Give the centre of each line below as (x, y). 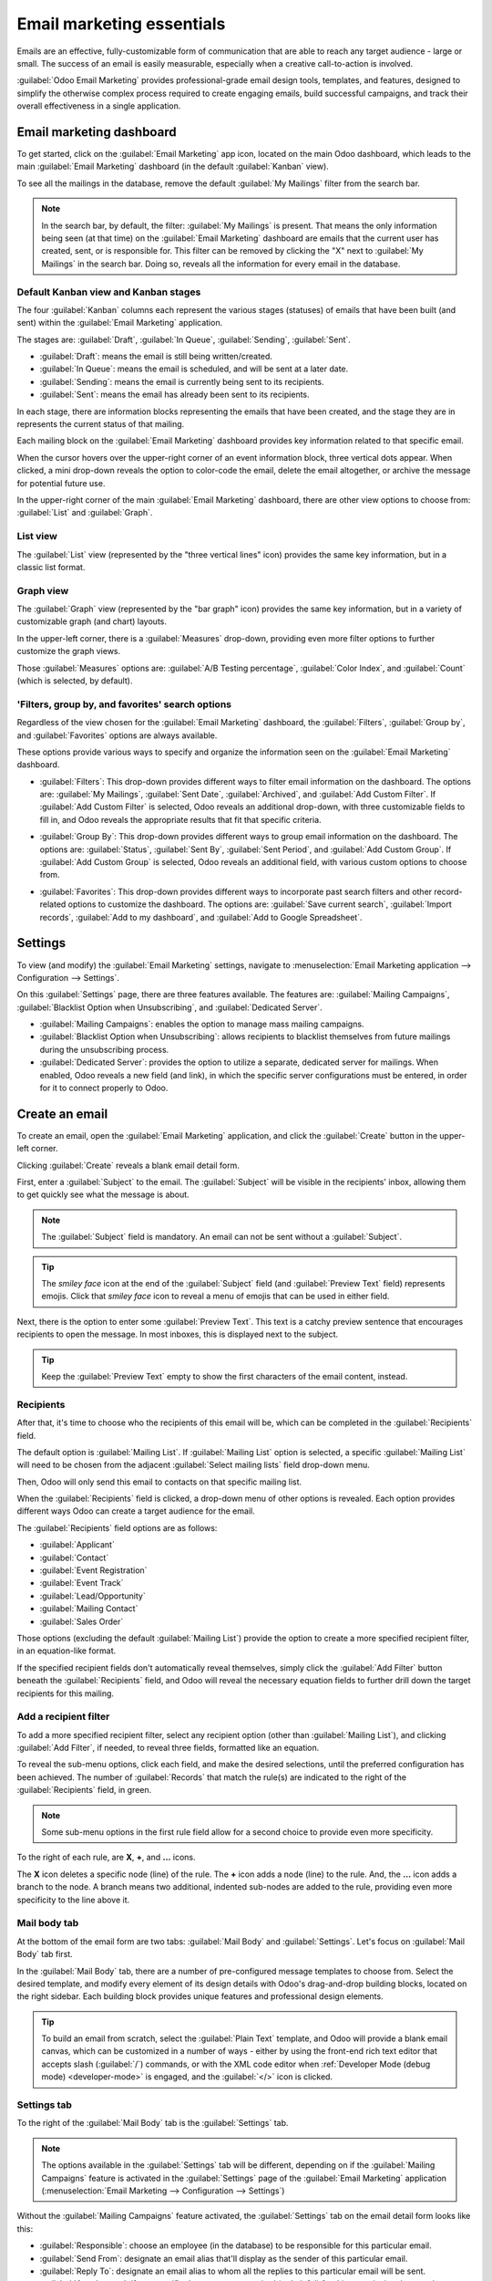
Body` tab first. (45, 1954)
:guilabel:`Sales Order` (82, 1621)
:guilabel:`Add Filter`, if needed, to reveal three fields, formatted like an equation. (168, 1748)
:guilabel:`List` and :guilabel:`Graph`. (85, 513)
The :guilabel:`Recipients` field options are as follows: (117, 1527)
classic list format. (51, 567)
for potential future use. (61, 483)
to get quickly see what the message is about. (103, 1194)
